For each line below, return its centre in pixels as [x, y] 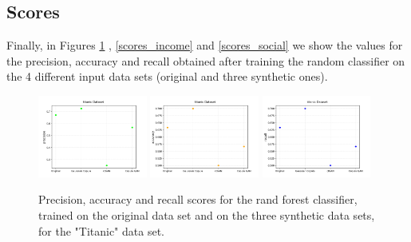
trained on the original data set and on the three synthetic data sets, [207, 214]
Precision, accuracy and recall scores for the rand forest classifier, [198, 199]
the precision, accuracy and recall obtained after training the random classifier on [206, 60]
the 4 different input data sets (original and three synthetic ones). [167, 76]
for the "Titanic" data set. [101, 230]
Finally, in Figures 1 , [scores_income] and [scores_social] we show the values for [205, 45]
